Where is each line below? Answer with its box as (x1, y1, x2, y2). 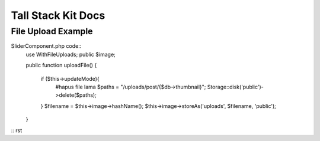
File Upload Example (11, 26, 93, 37)
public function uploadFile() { (25, 62, 97, 69)
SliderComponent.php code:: (11, 42, 82, 50)
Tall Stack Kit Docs (11, 9, 105, 22)
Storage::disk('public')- (207, 83, 264, 90)
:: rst (11, 127, 23, 134)
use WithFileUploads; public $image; (25, 51, 116, 58)
